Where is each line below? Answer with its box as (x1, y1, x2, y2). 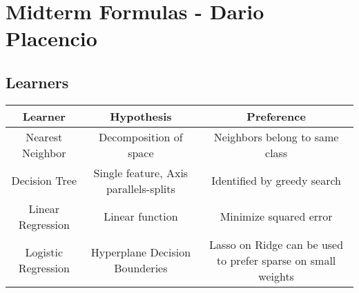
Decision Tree (11, 172, 77, 189)
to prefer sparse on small (216, 252, 336, 268)
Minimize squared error (220, 208, 333, 225)
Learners (6, 71, 69, 92)
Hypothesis (110, 108, 172, 124)
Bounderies (114, 260, 168, 276)
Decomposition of (99, 128, 183, 145)
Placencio (6, 24, 97, 52)
